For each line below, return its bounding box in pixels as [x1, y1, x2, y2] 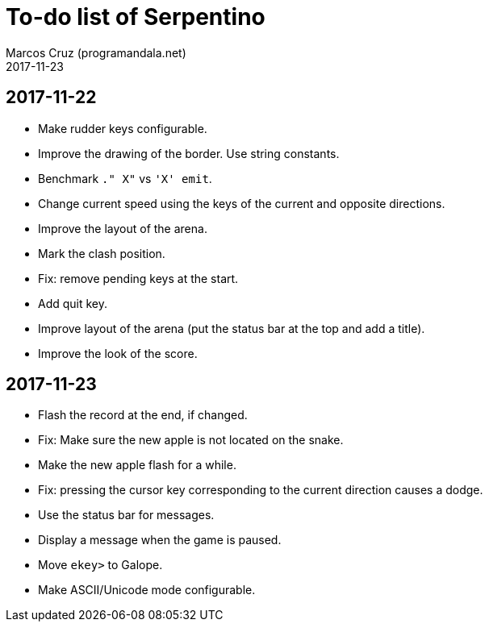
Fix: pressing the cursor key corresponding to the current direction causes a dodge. [38, 483, 483, 497]
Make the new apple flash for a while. [38, 458, 236, 472]
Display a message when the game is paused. [38, 533, 282, 547]
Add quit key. [38, 296, 108, 310]
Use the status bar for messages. [38, 508, 215, 522]
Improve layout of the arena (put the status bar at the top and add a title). [38, 321, 425, 335]
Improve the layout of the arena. [38, 221, 207, 235]
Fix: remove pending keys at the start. [38, 271, 239, 285]
